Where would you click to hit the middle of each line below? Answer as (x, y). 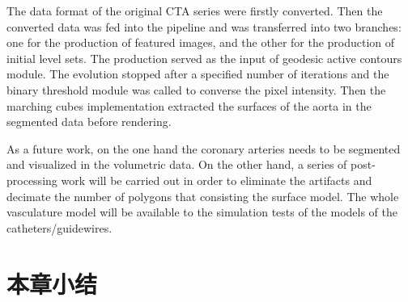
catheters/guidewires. (59, 227)
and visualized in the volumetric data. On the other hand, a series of (177, 164)
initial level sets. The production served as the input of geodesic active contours (204, 58)
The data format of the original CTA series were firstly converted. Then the (195, 10)
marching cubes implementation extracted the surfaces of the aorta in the (189, 105)
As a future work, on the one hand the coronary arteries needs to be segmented (204, 148)
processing (32, 180)
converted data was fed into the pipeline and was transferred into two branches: (204, 26)
